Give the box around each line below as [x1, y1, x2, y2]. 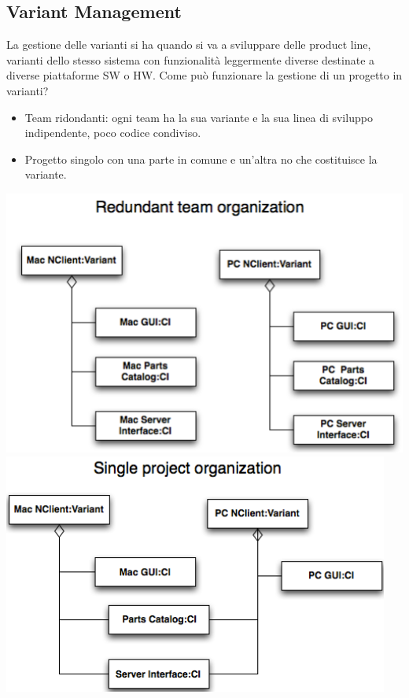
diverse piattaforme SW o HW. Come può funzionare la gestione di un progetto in [6, 67, 403, 83]
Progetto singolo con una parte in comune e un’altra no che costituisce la [24, 150, 378, 167]
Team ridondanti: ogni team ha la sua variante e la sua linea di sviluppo [24, 109, 373, 125]
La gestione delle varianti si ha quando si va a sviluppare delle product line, [6, 36, 371, 53]
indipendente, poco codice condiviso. [24, 124, 201, 141]
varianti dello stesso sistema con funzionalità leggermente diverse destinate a [6, 51, 375, 68]
